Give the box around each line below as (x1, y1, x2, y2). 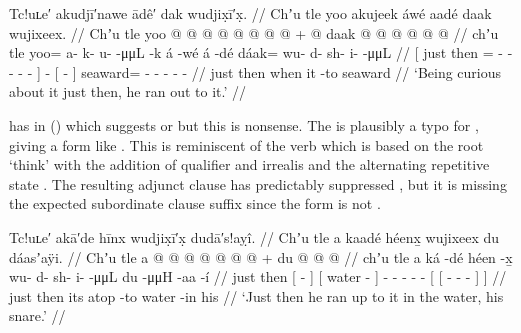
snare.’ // (9, 305, 66, 326)
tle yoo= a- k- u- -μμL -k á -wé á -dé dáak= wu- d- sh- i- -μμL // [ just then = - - (9, 42, 513, 63)
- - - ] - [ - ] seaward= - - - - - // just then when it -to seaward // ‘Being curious (9, 61, 502, 82)
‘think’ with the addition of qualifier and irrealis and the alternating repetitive (9, 154, 490, 175)
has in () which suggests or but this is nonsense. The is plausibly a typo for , (9, 114, 479, 135)
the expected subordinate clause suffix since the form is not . (9, 193, 381, 214)
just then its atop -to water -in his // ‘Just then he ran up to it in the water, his (9, 285, 504, 306)
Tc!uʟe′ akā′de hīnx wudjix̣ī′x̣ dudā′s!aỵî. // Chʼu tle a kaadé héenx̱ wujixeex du (9, 226, 500, 247)
